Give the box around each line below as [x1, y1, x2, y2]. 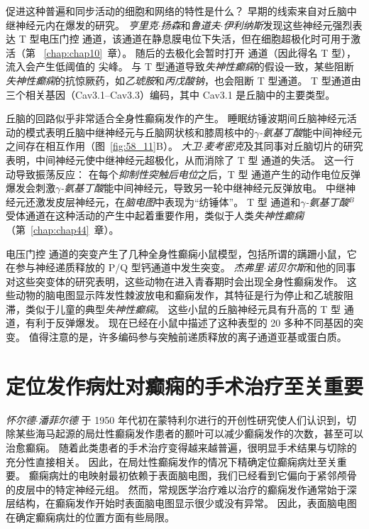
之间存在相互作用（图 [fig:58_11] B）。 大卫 [6, 138, 202, 153]
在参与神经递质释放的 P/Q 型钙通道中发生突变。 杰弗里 [6, 260, 264, 275]
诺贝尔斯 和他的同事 [266, 260, 356, 275]
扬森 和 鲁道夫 [160, 17, 221, 32]
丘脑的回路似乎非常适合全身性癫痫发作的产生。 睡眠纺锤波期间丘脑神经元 [6, 111, 347, 126]
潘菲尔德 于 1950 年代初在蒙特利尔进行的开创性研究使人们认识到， [38, 412, 346, 427]
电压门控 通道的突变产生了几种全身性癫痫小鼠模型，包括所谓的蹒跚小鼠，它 [6, 246, 357, 261]
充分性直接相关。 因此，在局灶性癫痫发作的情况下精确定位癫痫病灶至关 [6, 454, 337, 469]
